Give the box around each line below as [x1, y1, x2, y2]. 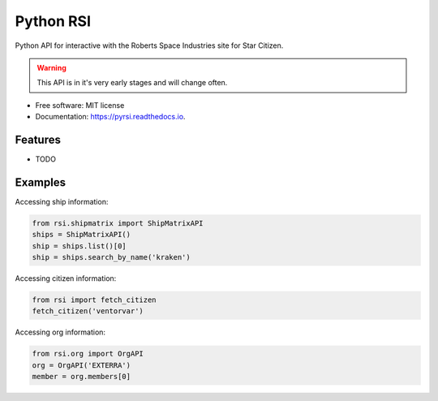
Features [15, 132, 61, 146]
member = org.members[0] [32, 372, 131, 382]
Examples [15, 175, 67, 189]
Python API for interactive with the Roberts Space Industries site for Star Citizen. [15, 41, 284, 50]
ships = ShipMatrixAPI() [32, 230, 131, 239]
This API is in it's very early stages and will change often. [36, 78, 228, 88]
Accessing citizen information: [15, 274, 117, 283]
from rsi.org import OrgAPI [32, 349, 144, 359]
